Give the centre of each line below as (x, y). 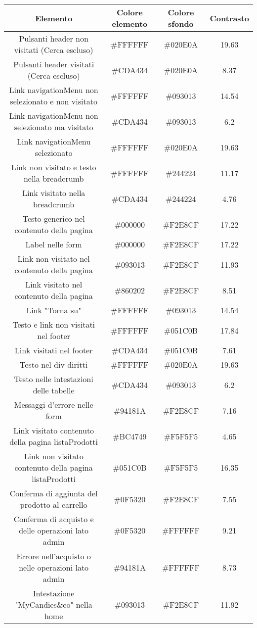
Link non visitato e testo (54, 167)
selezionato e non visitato (54, 101)
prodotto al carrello (54, 505)
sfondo (181, 24)
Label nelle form (54, 244)
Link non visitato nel (54, 259)
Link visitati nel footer (54, 350)
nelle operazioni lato (54, 567)
